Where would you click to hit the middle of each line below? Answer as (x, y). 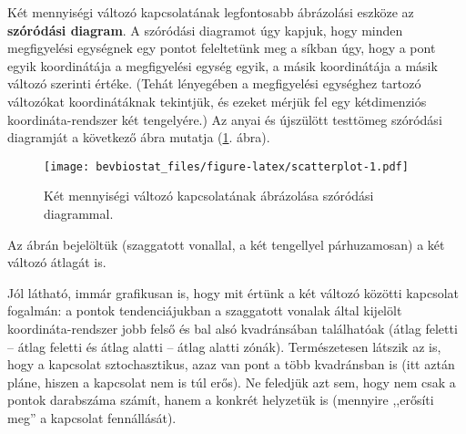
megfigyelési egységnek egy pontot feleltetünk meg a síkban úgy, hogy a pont (222, 48)
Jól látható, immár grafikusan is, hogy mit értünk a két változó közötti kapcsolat (233, 292)
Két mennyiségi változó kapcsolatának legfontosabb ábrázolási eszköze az (211, 12)
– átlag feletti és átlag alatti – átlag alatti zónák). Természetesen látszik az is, (224, 346)
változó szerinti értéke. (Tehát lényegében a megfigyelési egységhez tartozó (214, 83)
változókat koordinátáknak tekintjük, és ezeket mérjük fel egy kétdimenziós (217, 101)
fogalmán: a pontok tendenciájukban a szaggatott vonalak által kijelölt (205, 310)
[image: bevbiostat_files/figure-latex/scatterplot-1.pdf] (226, 166)
